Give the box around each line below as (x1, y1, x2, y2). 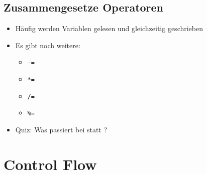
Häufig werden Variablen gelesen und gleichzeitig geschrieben (15, 23, 203, 34)
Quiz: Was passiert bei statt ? (15, 124, 108, 135)
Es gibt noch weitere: (15, 40, 80, 50)
